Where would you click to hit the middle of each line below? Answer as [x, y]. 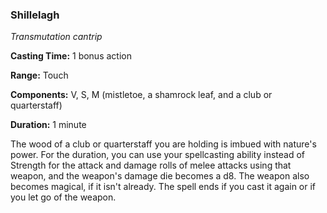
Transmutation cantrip [56, 37]
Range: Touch [39, 75]
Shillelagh [35, 15]
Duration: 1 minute [48, 125]
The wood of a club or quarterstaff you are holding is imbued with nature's [163, 144]
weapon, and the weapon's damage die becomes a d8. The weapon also [160, 176]
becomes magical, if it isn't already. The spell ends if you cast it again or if [163, 187]
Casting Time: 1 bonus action [71, 56]
